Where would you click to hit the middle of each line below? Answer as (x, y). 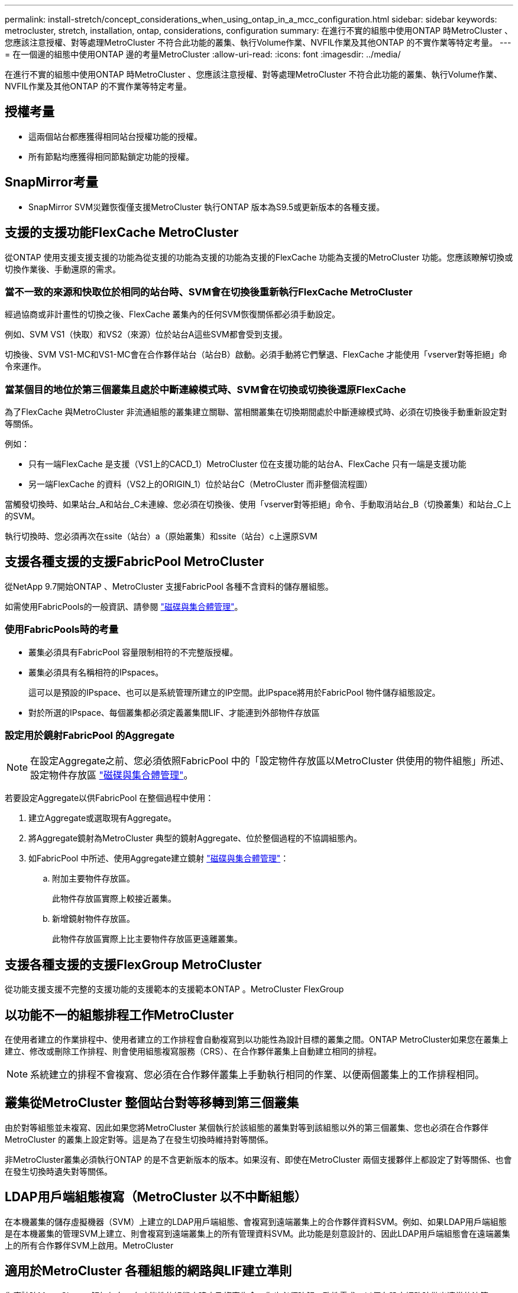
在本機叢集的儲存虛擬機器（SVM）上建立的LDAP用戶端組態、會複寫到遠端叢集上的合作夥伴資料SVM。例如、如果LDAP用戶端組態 (256, 1221)
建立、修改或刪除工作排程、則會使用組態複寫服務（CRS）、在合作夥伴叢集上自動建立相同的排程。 (193, 1051)
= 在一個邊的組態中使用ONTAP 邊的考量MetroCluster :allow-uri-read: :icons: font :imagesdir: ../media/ (203, 54)
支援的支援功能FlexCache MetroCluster (122, 233)
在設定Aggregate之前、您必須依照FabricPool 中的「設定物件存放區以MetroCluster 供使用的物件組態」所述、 (270, 761)
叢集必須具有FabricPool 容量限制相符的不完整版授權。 (133, 652)
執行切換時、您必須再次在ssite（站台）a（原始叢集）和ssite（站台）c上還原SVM (161, 536)
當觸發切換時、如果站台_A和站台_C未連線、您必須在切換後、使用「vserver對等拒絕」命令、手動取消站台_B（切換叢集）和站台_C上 (258, 504)
